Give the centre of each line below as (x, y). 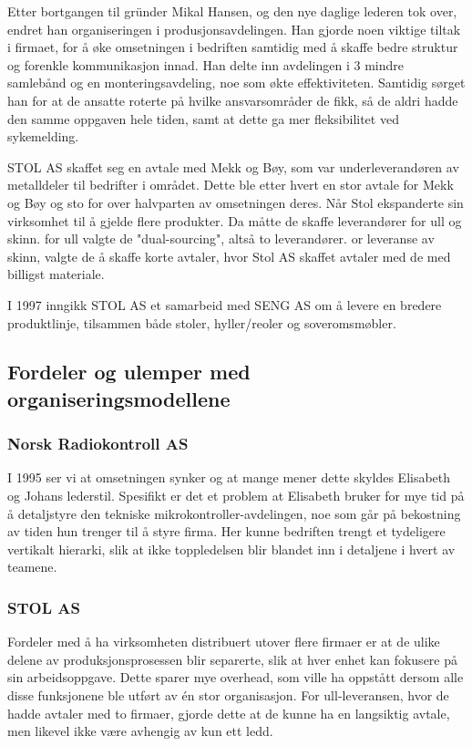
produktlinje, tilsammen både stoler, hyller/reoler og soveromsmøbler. (202, 322)
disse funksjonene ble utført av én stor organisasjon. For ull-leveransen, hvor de (228, 695)
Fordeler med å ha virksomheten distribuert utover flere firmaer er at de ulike (224, 642)
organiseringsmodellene (119, 398)
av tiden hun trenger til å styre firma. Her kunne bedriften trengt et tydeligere (226, 531)
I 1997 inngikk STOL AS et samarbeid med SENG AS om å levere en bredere (225, 304)
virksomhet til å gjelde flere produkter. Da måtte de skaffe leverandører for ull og (235, 220)
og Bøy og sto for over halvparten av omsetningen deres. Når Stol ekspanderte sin (236, 202)
